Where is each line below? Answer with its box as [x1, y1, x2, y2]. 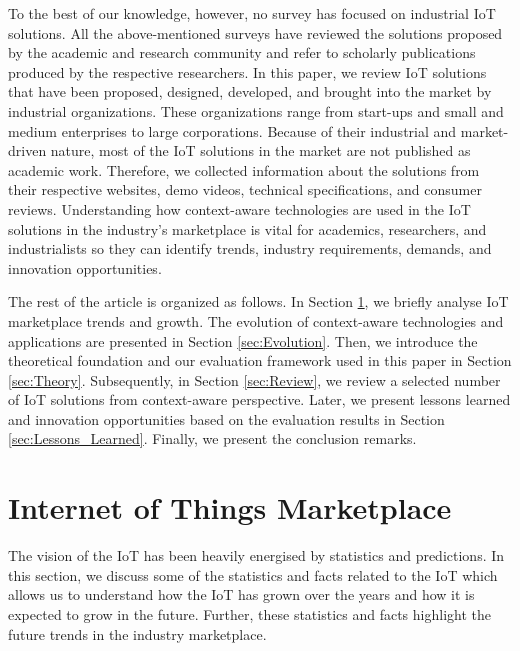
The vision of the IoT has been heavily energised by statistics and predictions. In [8, 545, 505, 566]
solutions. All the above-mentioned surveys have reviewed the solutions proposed [8, 22, 503, 43]
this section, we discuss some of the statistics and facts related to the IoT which [8, 564, 498, 585]
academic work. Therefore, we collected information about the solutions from [8, 159, 480, 180]
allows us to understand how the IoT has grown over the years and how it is [8, 584, 475, 605]
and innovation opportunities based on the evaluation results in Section [8, 408, 445, 429]
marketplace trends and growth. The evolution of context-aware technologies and [8, 310, 504, 331]
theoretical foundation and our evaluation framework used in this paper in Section [8, 350, 512, 371]
